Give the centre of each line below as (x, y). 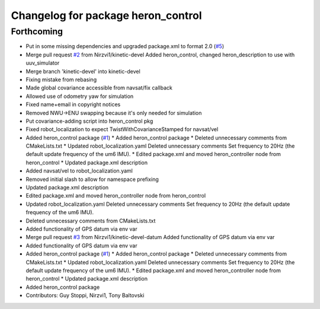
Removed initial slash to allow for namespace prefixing (92, 179)
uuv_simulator (43, 63)
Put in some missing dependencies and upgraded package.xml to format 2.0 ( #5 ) (125, 46)
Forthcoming (37, 31)
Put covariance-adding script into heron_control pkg (89, 121)
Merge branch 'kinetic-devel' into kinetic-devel (83, 71)
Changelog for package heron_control (106, 15)
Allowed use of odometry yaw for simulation (80, 96)
